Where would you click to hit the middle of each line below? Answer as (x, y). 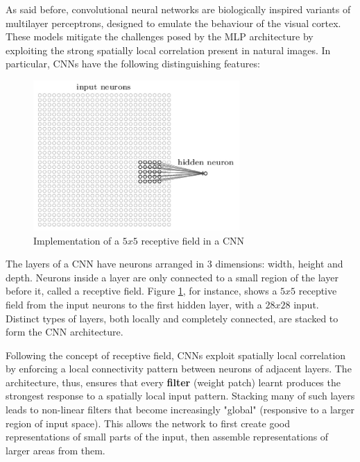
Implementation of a (77, 240)
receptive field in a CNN (192, 240)
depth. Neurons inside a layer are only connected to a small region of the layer (172, 277)
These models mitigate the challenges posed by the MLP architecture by (160, 36)
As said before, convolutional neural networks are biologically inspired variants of (178, 9)
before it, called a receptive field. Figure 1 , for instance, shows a (142, 291)
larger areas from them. (55, 450)
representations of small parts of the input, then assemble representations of (167, 437)
